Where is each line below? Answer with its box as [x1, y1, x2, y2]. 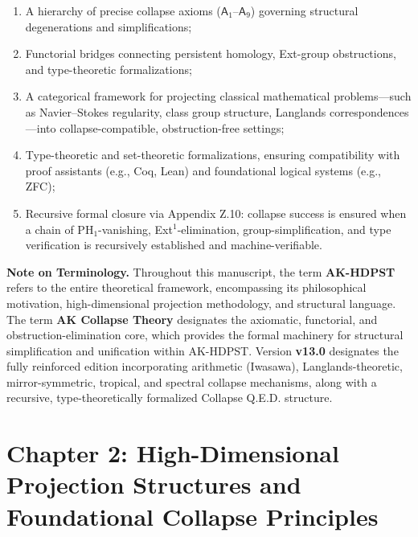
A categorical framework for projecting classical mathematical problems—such [25, 88, 412, 105]
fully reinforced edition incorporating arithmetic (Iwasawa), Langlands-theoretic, [6, 358, 403, 375]
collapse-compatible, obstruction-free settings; [59, 119, 285, 136]
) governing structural [250, 2, 359, 18]
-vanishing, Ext [98, 220, 173, 237]
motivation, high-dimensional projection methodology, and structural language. [6, 294, 396, 311]
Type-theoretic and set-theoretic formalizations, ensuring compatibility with [25, 146, 400, 163]
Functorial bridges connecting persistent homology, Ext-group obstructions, [25, 45, 396, 62]
